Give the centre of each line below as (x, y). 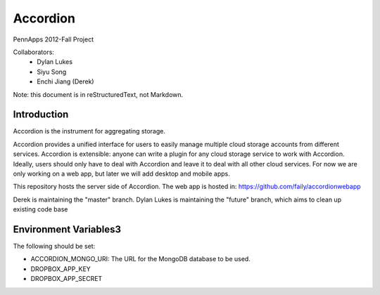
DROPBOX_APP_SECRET (66, 279)
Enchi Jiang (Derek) (65, 81)
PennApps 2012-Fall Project (53, 39)
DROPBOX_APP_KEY (61, 269)
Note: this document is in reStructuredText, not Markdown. (98, 94)
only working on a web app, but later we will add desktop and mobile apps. (121, 173)
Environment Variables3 (67, 229)
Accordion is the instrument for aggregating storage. (89, 131)
